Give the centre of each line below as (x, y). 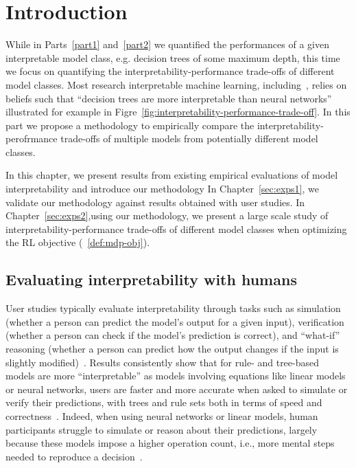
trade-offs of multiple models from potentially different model (189, 138)
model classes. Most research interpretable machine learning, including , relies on (176, 84)
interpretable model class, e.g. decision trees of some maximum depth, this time (173, 57)
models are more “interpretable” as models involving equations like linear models (176, 376)
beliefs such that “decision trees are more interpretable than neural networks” (169, 98)
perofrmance (32, 138)
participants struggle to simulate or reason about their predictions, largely (162, 429)
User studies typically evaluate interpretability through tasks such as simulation (173, 308)
